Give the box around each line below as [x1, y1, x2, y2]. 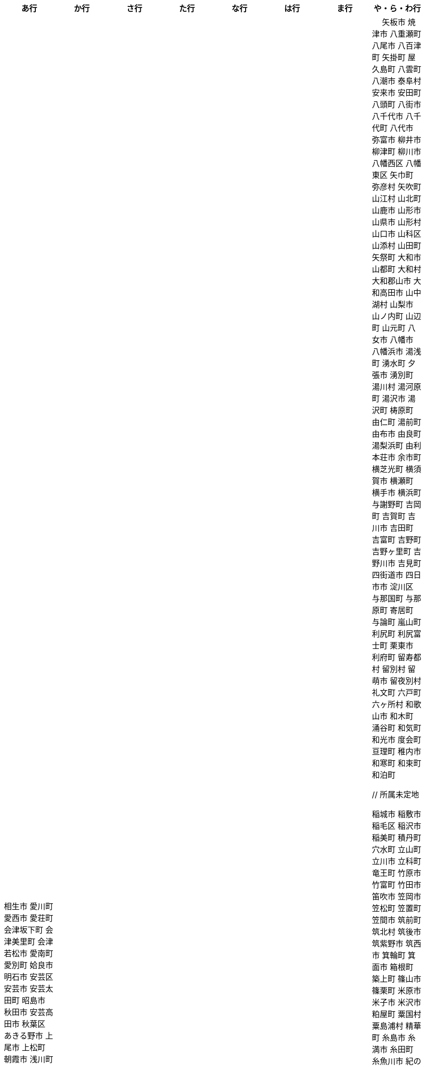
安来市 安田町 [372, 88, 422, 98]
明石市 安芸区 [4, 972, 53, 982]
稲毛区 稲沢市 [372, 821, 422, 831]
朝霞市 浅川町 [4, 1054, 53, 1064]
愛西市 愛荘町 [4, 913, 53, 923]
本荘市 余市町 [372, 452, 422, 462]
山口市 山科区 [372, 229, 422, 239]
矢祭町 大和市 [372, 252, 422, 262]
